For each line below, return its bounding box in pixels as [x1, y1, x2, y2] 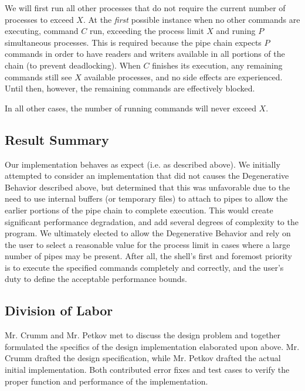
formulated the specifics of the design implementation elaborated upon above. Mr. [5, 340, 300, 352]
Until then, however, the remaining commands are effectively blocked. [5, 82, 255, 94]
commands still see [5, 70, 72, 83]
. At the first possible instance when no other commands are [83, 13, 300, 25]
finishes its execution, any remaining [152, 59, 283, 71]
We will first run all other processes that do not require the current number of [5, 2, 286, 13]
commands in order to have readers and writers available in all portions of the [5, 47, 285, 60]
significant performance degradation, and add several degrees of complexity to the [5, 215, 299, 227]
